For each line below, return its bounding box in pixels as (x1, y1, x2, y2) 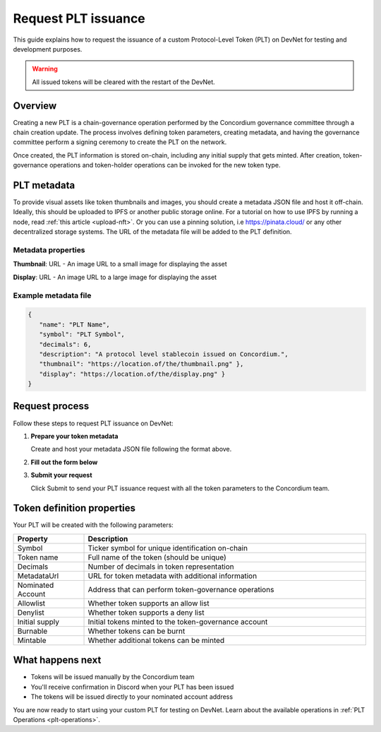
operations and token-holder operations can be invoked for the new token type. (49, 161, 281, 170)
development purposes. (13, 45, 83, 53)
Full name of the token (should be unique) (87, 552, 226, 562)
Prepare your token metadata (30, 432, 119, 440)
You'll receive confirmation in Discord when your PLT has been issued (30, 683, 234, 691)
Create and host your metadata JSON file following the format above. (30, 445, 232, 454)
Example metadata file (13, 290, 92, 300)
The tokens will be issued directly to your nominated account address (30, 692, 233, 701)
